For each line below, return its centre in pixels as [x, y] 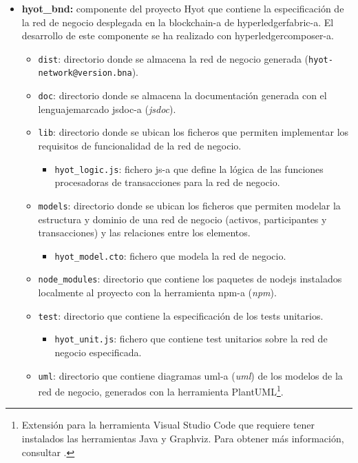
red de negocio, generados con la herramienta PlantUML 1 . [161, 390]
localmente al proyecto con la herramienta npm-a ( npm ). [157, 292]
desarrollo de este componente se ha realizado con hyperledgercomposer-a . [178, 35]
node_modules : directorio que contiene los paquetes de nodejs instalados [190, 279]
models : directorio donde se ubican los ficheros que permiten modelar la [189, 205]
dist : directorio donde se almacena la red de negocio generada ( [173, 58]
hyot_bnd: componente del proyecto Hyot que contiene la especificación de [183, 8]
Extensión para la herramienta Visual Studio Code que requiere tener [168, 425]
